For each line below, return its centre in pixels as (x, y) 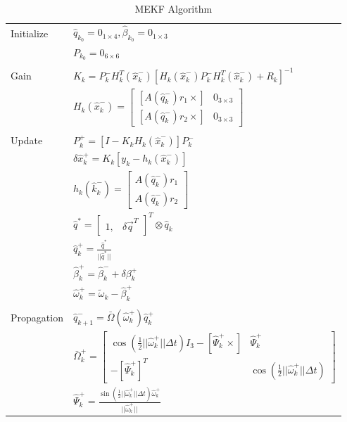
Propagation (37, 318)
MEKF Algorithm (173, 8)
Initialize (30, 33)
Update (27, 140)
